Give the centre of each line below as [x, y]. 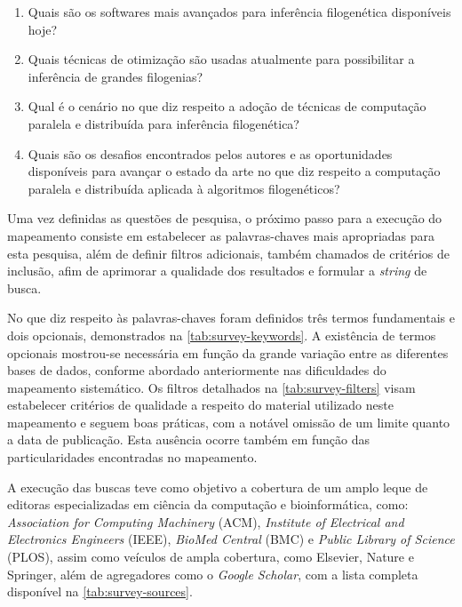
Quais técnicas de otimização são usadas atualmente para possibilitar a [221, 59]
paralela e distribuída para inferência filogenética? [163, 123]
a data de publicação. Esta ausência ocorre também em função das [189, 439]
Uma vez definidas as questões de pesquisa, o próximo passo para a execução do [225, 218]
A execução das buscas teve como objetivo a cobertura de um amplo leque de [218, 487]
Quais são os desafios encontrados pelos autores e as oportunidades [210, 153]
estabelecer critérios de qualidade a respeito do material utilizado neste [200, 405]
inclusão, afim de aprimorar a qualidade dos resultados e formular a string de [217, 271]
